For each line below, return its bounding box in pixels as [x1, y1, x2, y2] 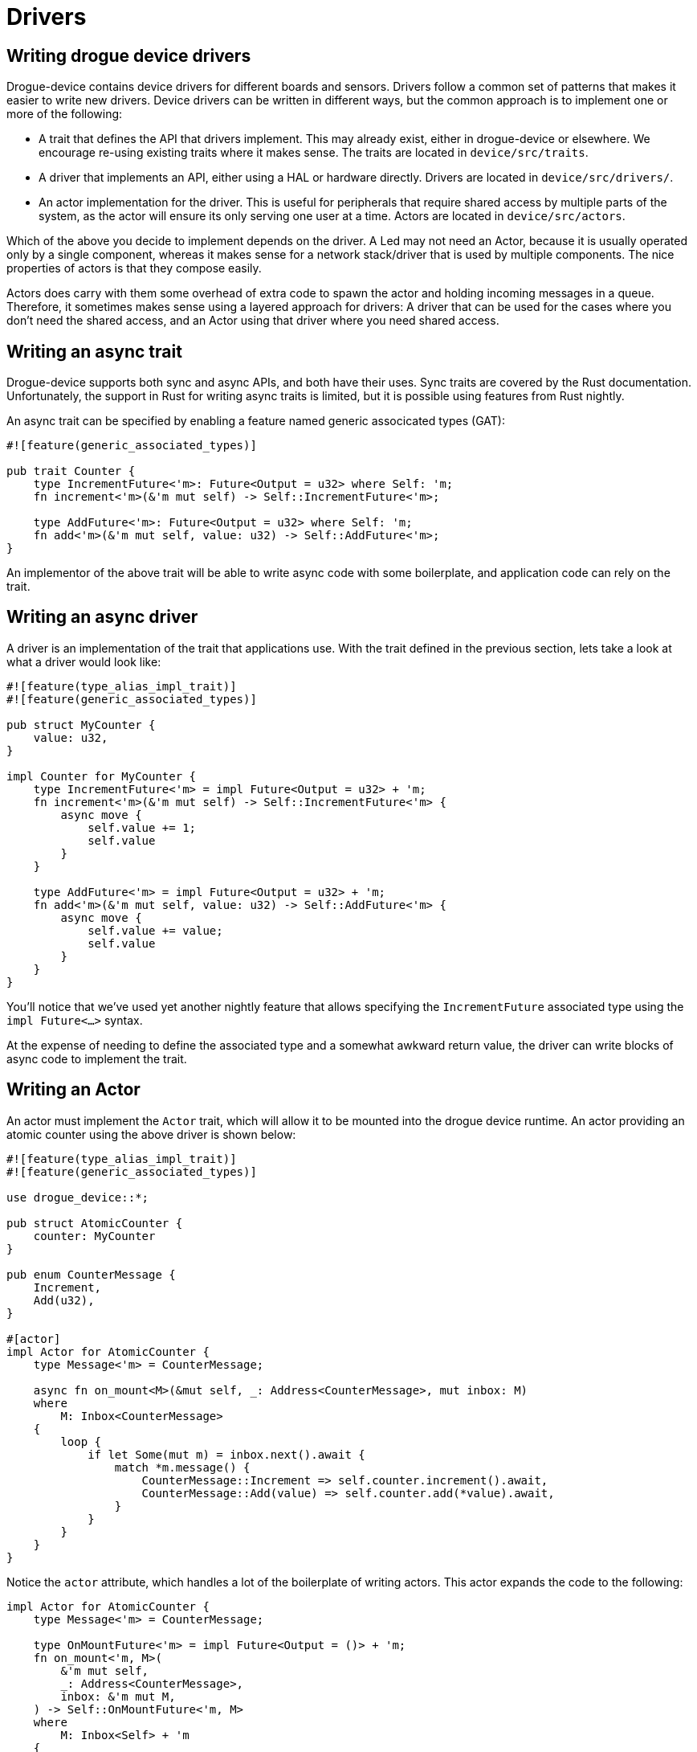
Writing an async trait [6, 341, 182, 362]
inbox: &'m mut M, [60, 1689, 176, 1703]
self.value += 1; [88, 821, 197, 834]
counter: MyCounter [33, 1229, 156, 1242]
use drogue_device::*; [6, 1190, 149, 1204]
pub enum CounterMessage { [6, 1267, 176, 1281]
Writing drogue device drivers [6, 45, 251, 66]
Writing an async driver [6, 607, 198, 628]
